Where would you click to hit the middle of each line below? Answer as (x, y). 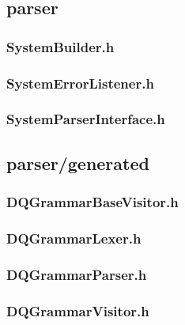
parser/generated (78, 162)
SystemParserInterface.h (86, 119)
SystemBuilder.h (60, 46)
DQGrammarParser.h (77, 274)
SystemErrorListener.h (80, 83)
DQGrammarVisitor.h (78, 310)
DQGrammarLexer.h (74, 238)
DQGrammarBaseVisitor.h (92, 202)
